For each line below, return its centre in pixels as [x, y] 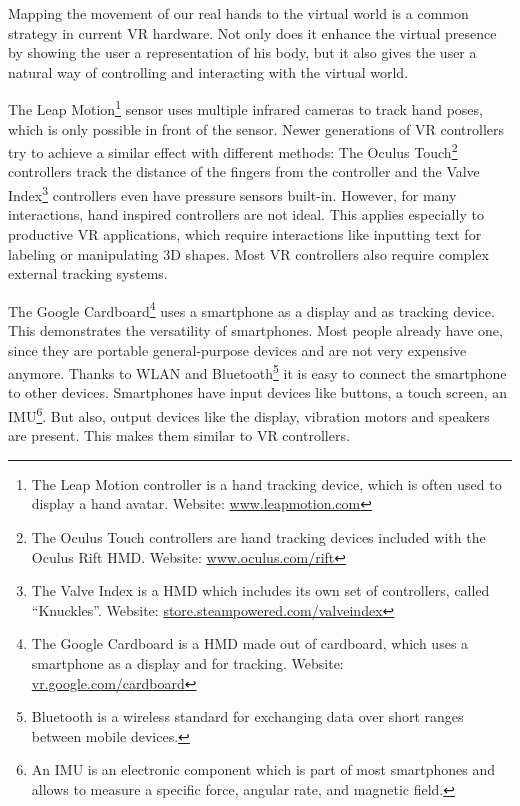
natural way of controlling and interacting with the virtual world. [208, 71]
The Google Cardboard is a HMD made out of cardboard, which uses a [250, 643]
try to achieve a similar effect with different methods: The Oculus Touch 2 [233, 150]
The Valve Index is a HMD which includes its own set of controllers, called [260, 590]
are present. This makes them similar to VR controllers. [179, 435]
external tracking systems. [88, 273]
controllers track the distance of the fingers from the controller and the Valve [244, 171]
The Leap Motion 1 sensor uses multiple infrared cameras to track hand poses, [245, 108]
